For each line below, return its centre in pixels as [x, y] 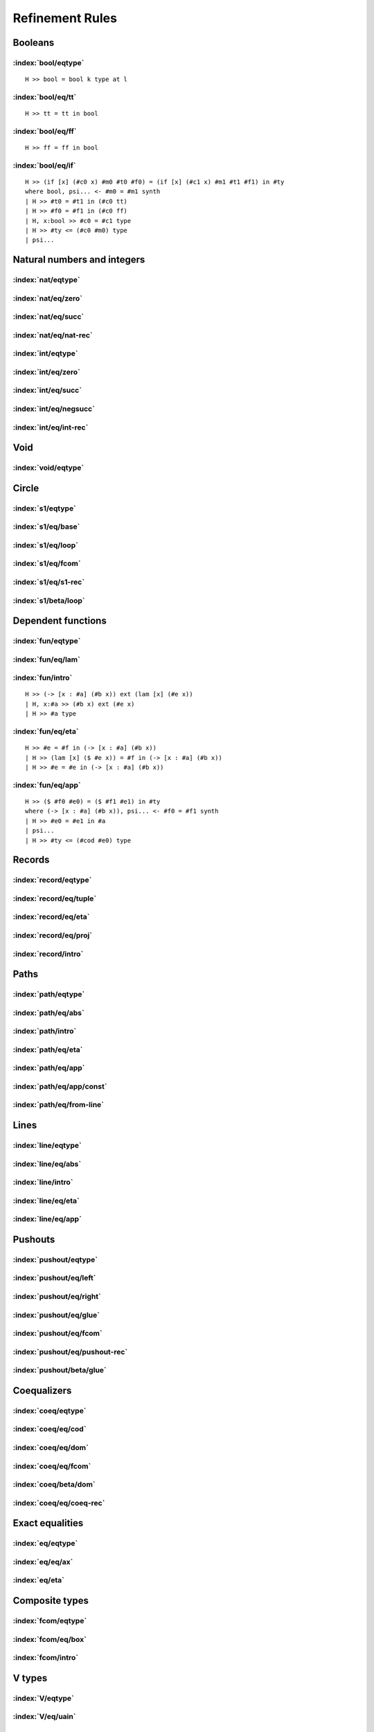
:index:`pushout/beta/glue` [60, 1370]
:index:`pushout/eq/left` [54, 1278]
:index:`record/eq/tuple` [55, 899]
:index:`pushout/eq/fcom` [58, 1334]
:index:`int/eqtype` [45, 353]
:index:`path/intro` [45, 1031]
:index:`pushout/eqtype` [55, 1260]
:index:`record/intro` [48, 954]
